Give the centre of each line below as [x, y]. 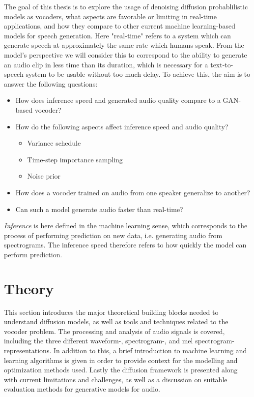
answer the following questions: [51, 83]
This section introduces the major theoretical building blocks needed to [111, 312]
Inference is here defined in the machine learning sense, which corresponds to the [126, 226]
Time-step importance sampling [75, 159]
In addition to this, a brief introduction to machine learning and [150, 350]
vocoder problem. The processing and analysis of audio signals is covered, [114, 331]
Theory [29, 288]
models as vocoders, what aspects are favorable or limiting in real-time [110, 16]
